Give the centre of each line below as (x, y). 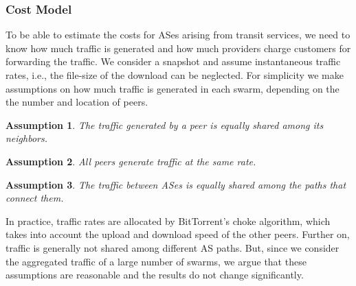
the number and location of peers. (77, 102)
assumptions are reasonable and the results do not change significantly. (155, 275)
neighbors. (27, 138)
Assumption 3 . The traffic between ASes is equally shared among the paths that (176, 184)
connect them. (35, 198)
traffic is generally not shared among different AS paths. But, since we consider (173, 247)
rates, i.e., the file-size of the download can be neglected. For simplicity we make (175, 75)
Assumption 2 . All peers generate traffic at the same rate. (131, 161)
